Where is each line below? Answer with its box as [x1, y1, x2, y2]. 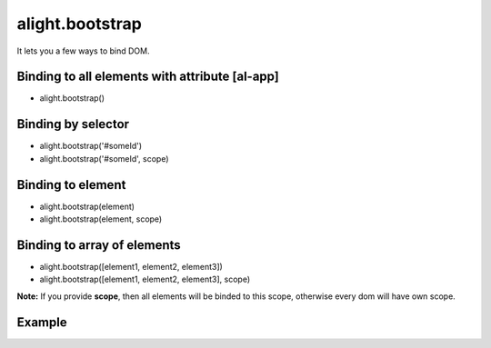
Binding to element [16, 177, 126, 193]
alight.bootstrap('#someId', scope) [39, 153, 169, 164]
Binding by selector [16, 116, 130, 132]
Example [16, 314, 67, 330]
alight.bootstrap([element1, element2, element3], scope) [39, 273, 250, 285]
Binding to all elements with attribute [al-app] [16, 69, 279, 85]
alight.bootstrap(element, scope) [39, 214, 163, 224]
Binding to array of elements [16, 237, 181, 253]
